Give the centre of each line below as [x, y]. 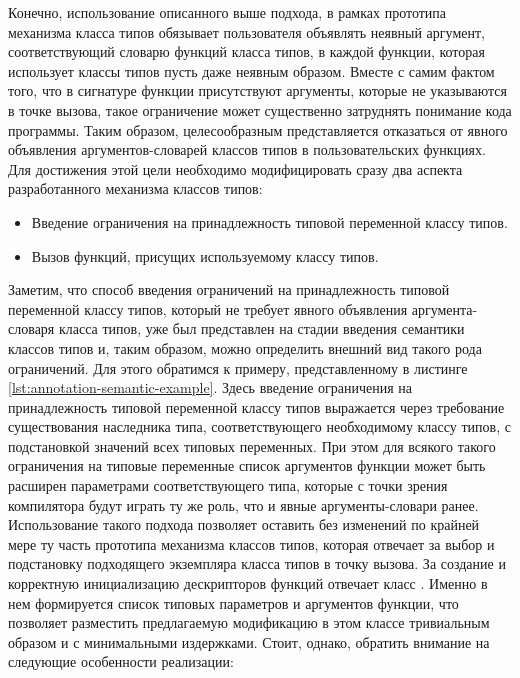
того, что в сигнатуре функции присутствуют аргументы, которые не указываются [257, 90]
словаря [31, 328]
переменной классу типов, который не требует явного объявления [208, 308]
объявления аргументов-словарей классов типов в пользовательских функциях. [247, 149]
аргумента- [444, 308]
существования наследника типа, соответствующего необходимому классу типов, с [259, 426]
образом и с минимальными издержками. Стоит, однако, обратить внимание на [249, 641]
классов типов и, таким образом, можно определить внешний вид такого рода [245, 347]
